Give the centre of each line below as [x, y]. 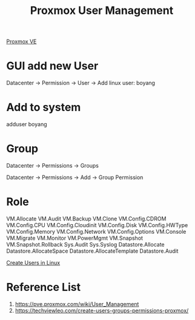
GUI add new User [52, 66]
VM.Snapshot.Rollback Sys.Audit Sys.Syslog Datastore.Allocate [85, 244]
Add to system [44, 107]
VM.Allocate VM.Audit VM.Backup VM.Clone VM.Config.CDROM [86, 219]
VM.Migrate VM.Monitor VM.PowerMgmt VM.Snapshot [75, 238]
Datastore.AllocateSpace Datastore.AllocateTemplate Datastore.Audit [92, 251]
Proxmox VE [21, 42]
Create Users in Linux [33, 262]
